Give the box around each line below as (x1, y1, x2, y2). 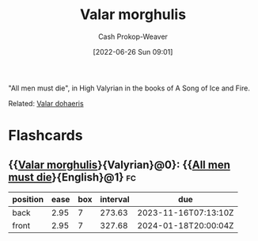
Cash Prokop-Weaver (97, 32, 169, 41)
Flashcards (8, 127, 83, 144)
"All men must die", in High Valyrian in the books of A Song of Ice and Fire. (8, 83, 251, 93)
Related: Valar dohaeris (8, 98, 85, 108)
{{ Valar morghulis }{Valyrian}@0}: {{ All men (8, 158, 231, 171)
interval (100, 193, 130, 205)
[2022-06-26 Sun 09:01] (93, 47, 173, 56)
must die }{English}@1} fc (8, 170, 137, 184)
